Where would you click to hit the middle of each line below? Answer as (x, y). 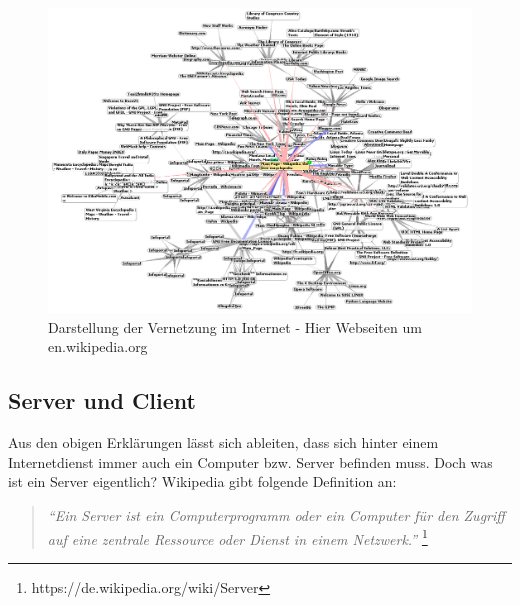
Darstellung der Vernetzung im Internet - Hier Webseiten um (235, 326)
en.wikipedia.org (98, 346)
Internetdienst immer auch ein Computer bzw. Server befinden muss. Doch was (250, 461)
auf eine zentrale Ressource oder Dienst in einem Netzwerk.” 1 (237, 537)
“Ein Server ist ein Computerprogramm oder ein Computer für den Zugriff (276, 514)
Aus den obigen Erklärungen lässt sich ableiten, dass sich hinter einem (223, 442)
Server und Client (102, 400)
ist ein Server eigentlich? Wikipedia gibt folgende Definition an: (202, 481)
